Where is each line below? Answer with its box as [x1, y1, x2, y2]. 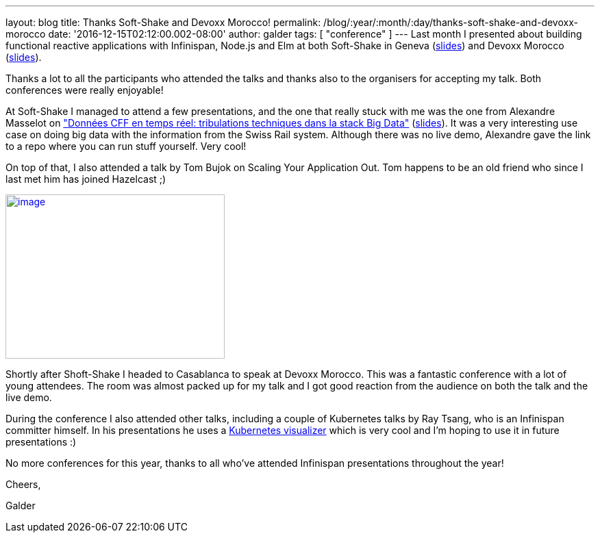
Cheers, [5, 478, 41, 490]
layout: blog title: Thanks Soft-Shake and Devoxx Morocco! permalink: [5, 16, 321, 28]
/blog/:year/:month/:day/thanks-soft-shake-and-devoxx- [323, 16, 578, 28]
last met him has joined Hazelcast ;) [5, 173, 166, 185]
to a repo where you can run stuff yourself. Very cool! [5, 140, 247, 152]
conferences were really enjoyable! [5, 84, 164, 96]
